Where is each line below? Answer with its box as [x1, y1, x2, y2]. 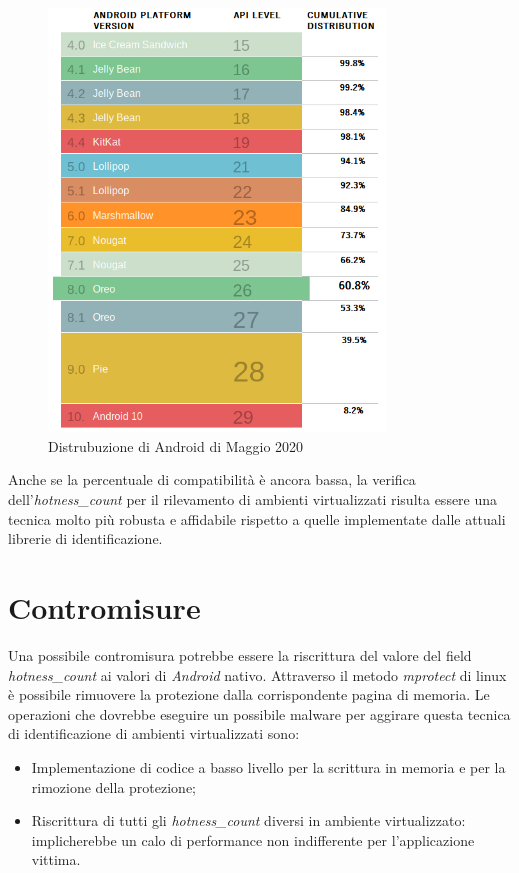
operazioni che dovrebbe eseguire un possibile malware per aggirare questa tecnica [8, 703, 511, 724]
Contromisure [8, 587, 201, 628]
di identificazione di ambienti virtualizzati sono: [8, 723, 300, 744]
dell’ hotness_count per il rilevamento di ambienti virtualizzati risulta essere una [8, 489, 498, 510]
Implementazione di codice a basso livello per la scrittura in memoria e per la [31, 756, 506, 777]
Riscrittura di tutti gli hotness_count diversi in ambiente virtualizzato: [31, 810, 466, 831]
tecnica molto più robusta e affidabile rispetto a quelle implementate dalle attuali [8, 508, 506, 529]
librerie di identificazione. [8, 528, 163, 549]
